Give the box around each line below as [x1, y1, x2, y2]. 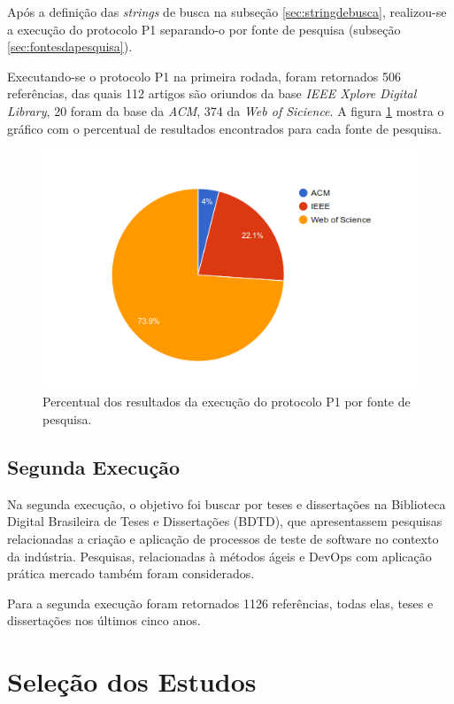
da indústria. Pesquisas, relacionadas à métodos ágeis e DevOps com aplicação [7, 546, 432, 565]
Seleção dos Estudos [7, 663, 257, 700]
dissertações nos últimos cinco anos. [7, 611, 201, 630]
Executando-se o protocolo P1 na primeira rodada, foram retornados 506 [7, 66, 401, 85]
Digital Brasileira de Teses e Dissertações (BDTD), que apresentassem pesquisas [7, 512, 442, 530]
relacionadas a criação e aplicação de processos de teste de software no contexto [7, 530, 439, 548]
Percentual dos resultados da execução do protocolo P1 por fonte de [42, 392, 411, 411]
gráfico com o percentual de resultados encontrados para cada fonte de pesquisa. [7, 119, 442, 137]
